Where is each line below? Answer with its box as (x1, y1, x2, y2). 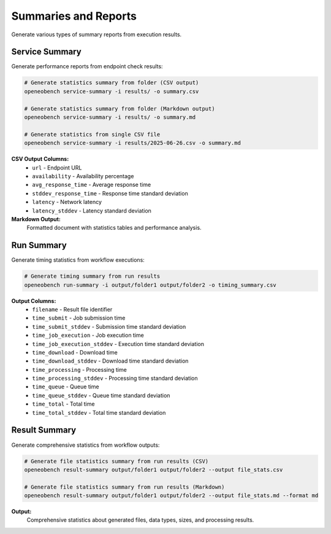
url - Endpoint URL (32, 163, 82, 171)
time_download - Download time (32, 348, 118, 356)
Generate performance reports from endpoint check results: (11, 63, 163, 70)
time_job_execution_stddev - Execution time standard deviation (32, 340, 205, 347)
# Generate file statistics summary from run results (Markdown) (24, 483, 225, 490)
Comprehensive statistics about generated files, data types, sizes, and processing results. (26, 516, 254, 524)
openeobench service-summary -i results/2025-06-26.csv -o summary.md (24, 139, 242, 147)
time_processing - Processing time (32, 366, 127, 373)
